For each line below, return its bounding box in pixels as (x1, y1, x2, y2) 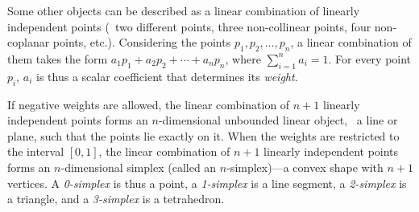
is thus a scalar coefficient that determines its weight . (36, 67, 298, 84)
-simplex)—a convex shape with (226, 158, 384, 175)
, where (225, 50, 261, 67)
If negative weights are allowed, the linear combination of (7, 96, 290, 112)
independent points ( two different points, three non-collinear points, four (7, 18, 371, 35)
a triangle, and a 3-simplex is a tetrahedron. (7, 190, 225, 207)
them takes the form (7, 50, 108, 67)
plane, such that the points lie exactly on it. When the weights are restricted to (7, 127, 400, 144)
